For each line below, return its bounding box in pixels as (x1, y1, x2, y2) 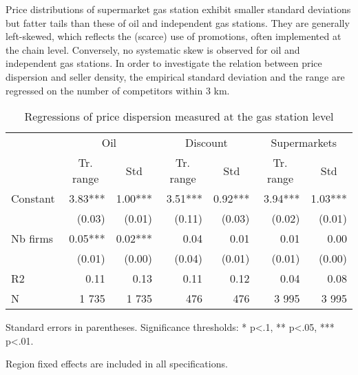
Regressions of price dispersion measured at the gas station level (24, 108, 334, 125)
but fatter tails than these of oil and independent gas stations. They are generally (6, 15, 350, 30)
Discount (185, 134, 228, 151)
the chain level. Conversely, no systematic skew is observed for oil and (6, 42, 300, 57)
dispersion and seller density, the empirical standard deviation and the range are (6, 69, 345, 83)
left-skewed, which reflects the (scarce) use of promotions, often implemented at (6, 29, 341, 43)
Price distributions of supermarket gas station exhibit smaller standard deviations (6, 2, 351, 16)
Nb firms (11, 230, 54, 247)
